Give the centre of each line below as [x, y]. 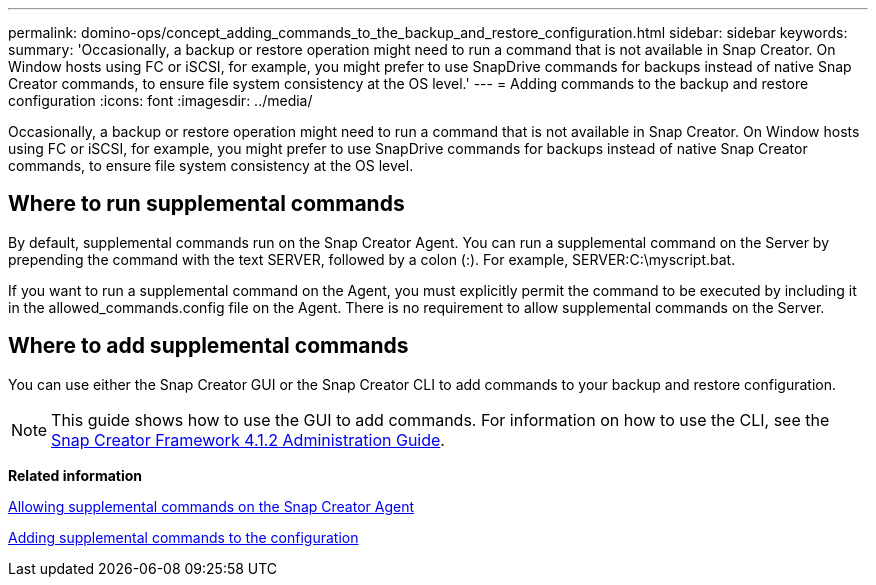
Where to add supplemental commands [208, 346]
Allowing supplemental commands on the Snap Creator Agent [211, 506]
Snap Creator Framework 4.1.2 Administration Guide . [248, 439]
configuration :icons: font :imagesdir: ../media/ [160, 100]
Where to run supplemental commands [206, 204]
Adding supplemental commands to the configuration [183, 537]
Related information [75, 475]
